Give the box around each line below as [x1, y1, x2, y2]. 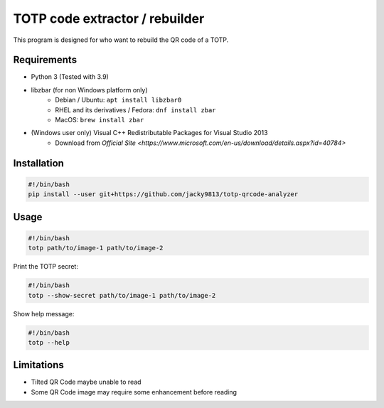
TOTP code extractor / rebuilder [13, 11, 205, 26]
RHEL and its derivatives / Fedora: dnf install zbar [55, 105, 216, 114]
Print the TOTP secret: [13, 262, 78, 271]
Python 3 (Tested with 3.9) [31, 73, 110, 81]
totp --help [28, 338, 70, 346]
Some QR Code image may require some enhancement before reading [31, 387, 238, 396]
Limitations [13, 359, 64, 371]
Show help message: [13, 309, 75, 318]
